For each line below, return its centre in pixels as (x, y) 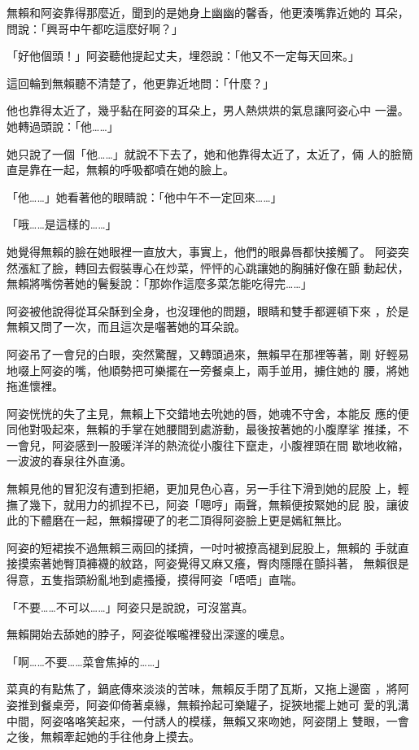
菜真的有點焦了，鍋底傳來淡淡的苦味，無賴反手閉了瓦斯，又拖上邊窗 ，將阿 (208, 689)
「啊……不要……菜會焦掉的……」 (87, 661)
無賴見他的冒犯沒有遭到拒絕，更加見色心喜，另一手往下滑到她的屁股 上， (202, 488)
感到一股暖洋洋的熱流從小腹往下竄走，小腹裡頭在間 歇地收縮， (242, 445)
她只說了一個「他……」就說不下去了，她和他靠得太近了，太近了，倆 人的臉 (204, 153)
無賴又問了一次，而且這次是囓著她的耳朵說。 (126, 327)
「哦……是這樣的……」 (62, 224)
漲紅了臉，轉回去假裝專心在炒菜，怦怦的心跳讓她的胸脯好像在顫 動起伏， (213, 267)
